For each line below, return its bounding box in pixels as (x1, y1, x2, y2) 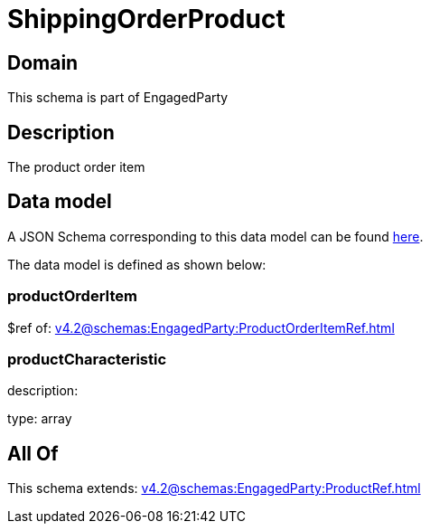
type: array (7, 411, 72, 427)
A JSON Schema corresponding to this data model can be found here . (7, 228, 424, 244)
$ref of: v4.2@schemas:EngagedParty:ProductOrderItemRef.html (7, 319, 395, 336)
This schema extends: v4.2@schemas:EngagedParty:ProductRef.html (7, 480, 421, 497)
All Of (7, 441, 59, 465)
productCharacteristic (7, 349, 167, 368)
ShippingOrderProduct (7, 4, 285, 34)
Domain (7, 51, 79, 74)
